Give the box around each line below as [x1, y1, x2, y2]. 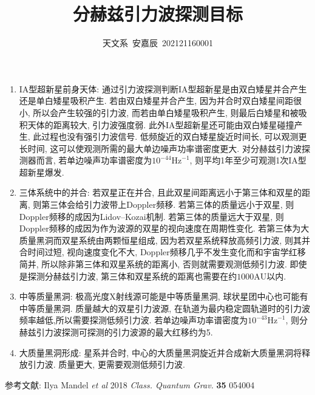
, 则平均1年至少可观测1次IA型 [189, 154, 307, 167]
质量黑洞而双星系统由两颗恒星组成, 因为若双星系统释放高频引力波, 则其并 [19, 233, 310, 246]
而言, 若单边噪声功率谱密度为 [36, 154, 152, 167]
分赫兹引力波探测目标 [72, 1, 243, 26]
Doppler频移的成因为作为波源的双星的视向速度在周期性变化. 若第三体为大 [19, 222, 310, 235]
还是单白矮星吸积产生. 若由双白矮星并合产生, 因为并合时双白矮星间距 [19, 94, 293, 107]
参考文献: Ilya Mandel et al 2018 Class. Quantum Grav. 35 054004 [5, 378, 255, 391]
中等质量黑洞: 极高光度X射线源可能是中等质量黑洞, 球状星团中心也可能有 [19, 290, 308, 303]
